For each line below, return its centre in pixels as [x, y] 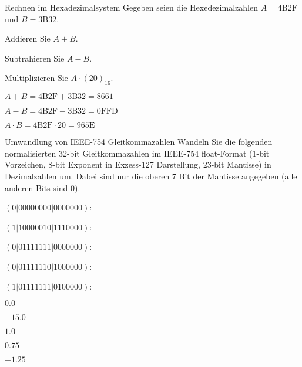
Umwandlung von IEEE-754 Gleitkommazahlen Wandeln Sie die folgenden [139, 142]
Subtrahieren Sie [35, 58]
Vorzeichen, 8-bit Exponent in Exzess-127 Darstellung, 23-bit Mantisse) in [138, 164]
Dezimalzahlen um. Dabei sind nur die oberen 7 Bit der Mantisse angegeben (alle [151, 176]
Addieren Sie [28, 38]
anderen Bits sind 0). [43, 187]
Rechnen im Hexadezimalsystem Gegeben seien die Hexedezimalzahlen [131, 7]
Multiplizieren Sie [36, 78]
